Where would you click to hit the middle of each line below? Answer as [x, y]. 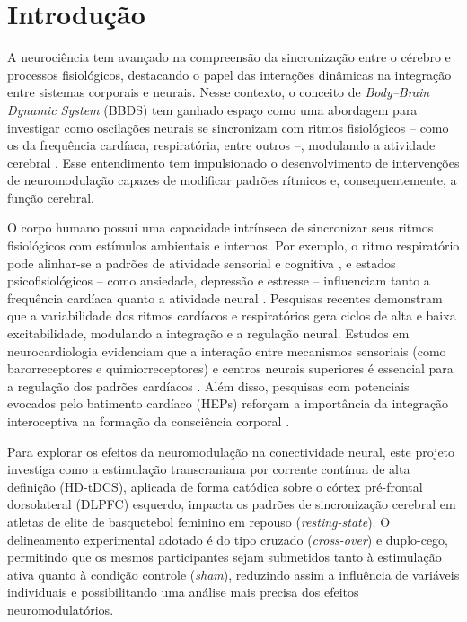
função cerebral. [51, 197]
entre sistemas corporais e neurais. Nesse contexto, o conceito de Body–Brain [219, 92]
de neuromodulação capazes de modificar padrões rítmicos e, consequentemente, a [232, 180]
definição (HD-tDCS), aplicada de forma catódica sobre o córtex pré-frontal [215, 486]
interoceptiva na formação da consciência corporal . [149, 421]
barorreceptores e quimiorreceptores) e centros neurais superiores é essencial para [230, 368]
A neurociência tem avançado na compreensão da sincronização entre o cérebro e [229, 57]
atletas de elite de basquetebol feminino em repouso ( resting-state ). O [199, 521]
